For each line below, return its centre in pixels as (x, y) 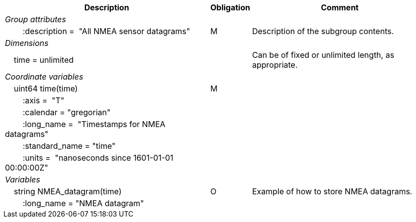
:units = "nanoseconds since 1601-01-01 (98, 158)
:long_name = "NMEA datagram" (84, 203)
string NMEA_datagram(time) (68, 191)
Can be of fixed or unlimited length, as (323, 55)
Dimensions (27, 43)
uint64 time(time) (46, 89)
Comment (340, 7)
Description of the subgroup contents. (323, 31)
